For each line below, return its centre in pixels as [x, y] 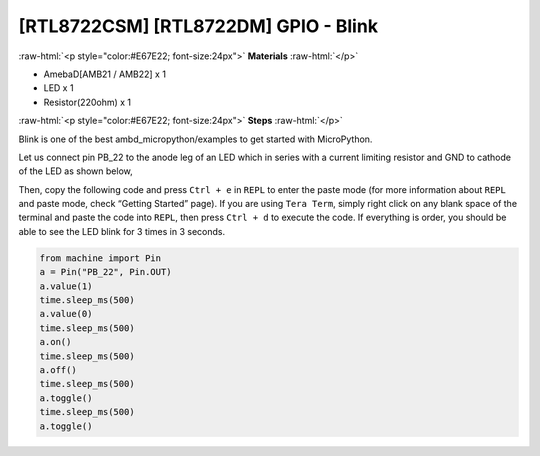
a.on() [55, 342]
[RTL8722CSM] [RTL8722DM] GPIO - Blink [198, 26]
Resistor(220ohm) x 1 [87, 102]
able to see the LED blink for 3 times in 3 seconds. [122, 231]
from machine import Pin [100, 258]
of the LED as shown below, [76, 171]
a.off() [58, 369]
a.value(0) [66, 314]
